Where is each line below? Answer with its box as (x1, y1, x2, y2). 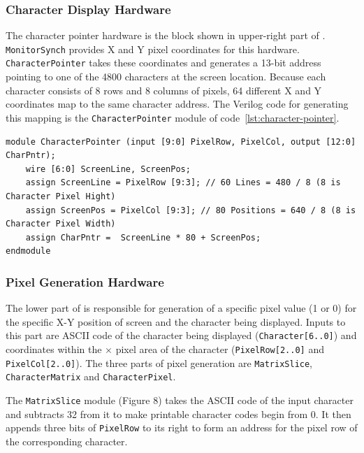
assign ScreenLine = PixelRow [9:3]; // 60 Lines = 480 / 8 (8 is (25, 178, 341, 188)
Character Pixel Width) (6, 219, 116, 229)
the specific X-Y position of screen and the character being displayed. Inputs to (6, 314, 346, 329)
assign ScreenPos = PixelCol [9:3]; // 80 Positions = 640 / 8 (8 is (25, 205, 356, 215)
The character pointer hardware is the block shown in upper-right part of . (6, 28, 326, 43)
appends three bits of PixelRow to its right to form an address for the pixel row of (6, 420, 358, 435)
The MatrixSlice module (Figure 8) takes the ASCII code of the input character (6, 392, 354, 407)
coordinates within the (6, 341, 102, 356)
